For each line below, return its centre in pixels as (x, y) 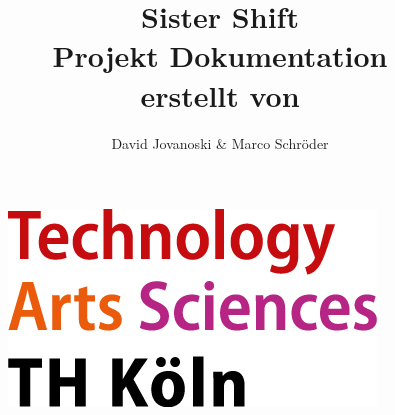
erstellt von (220, 94)
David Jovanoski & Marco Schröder (220, 142)
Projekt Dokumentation (220, 55)
